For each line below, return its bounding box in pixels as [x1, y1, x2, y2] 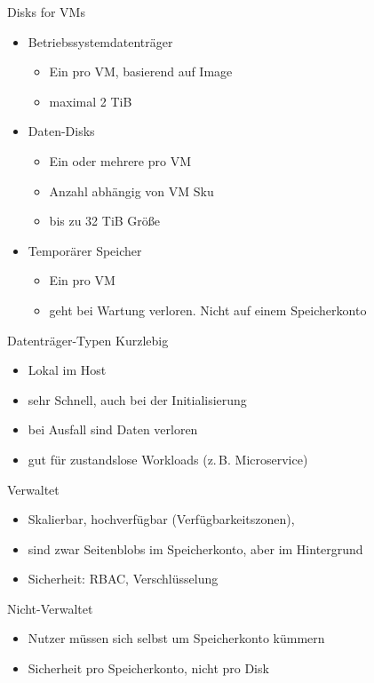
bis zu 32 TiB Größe [49, 211, 161, 230]
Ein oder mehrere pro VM [49, 151, 192, 170]
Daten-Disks [28, 122, 95, 140]
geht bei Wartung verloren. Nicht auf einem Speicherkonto [49, 300, 367, 319]
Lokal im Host [28, 361, 107, 379]
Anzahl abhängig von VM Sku [49, 181, 214, 200]
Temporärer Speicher [28, 241, 142, 259]
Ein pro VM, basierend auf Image [49, 62, 233, 81]
